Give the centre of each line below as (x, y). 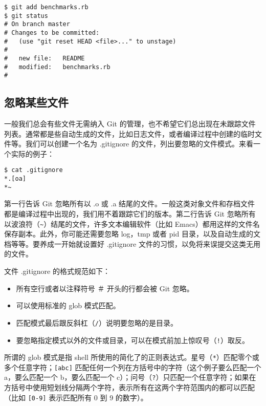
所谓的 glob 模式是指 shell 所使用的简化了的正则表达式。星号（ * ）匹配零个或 (132, 357)
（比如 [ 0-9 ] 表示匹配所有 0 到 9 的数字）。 (76, 397)
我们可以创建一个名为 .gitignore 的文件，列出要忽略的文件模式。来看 (139, 144)
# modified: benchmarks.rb (57, 67)
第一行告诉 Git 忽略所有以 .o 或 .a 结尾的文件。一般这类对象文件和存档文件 (130, 204)
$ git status (26, 16)
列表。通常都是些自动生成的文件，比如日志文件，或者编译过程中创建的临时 (129, 133)
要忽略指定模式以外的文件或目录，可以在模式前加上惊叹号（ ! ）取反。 (132, 340)
